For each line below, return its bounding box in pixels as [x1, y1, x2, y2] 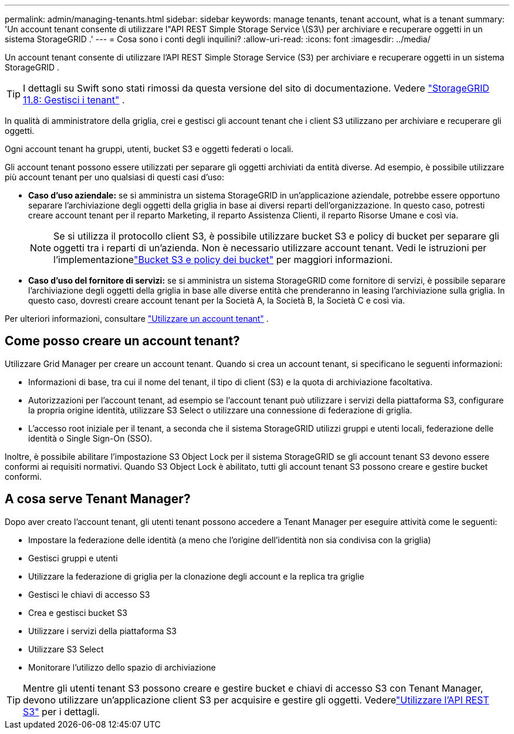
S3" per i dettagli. [23, 705, 100, 718]
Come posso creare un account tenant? [5, 334, 240, 349]
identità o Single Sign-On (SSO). [28, 433, 153, 443]
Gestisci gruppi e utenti [28, 553, 118, 563]
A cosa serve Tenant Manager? [5, 491, 191, 507]
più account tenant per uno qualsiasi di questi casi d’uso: [5, 172, 225, 182]
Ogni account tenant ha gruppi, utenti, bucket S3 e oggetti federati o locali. [5, 144, 293, 154]
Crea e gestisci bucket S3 [28, 607, 127, 618]
